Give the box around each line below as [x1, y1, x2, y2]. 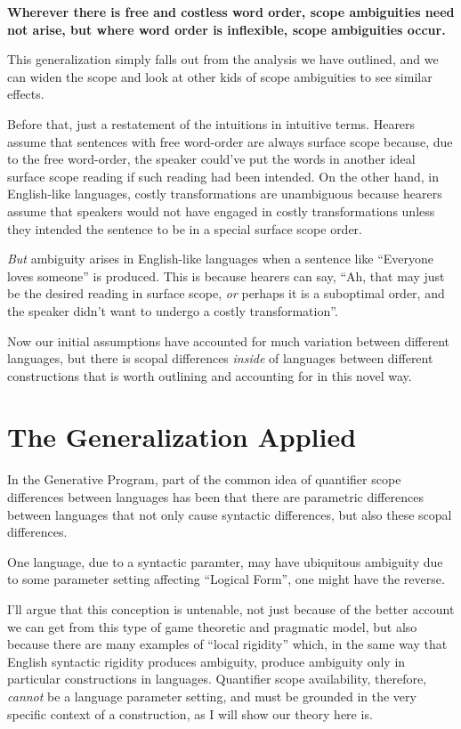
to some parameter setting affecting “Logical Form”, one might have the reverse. [7, 570, 445, 588]
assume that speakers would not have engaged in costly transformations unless [7, 201, 435, 220]
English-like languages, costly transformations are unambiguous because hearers [7, 184, 442, 203]
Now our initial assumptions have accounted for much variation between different [7, 331, 449, 350]
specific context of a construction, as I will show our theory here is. [7, 704, 373, 723]
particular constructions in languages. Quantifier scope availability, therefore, [7, 669, 427, 688]
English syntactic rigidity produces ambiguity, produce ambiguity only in [7, 652, 406, 670]
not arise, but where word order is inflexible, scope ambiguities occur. [7, 20, 446, 38]
